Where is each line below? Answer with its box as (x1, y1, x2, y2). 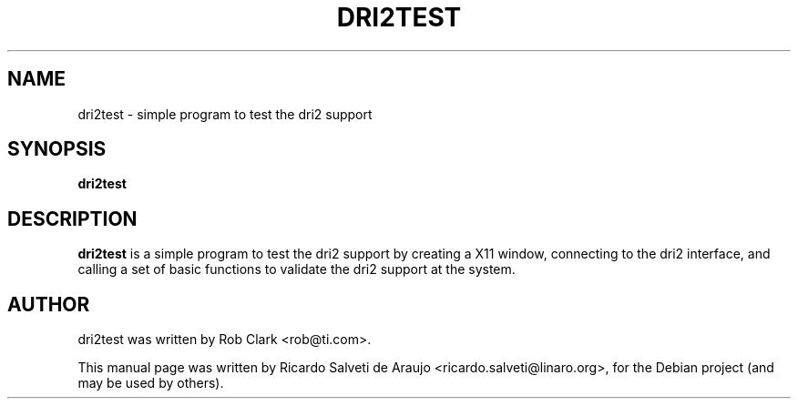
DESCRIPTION (7, 207, 138, 230)
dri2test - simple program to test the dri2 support (77, 106, 373, 122)
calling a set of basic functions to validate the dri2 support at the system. (77, 261, 516, 278)
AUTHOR (7, 292, 90, 316)
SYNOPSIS (7, 137, 107, 161)
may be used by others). (77, 375, 224, 391)
